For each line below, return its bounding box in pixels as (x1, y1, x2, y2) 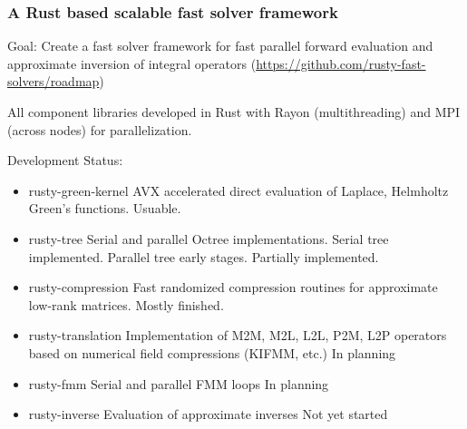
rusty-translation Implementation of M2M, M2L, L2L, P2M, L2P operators (28, 326, 447, 345)
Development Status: (7, 151, 123, 170)
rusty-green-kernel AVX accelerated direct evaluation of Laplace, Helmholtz (28, 180, 449, 200)
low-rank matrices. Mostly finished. (28, 295, 224, 314)
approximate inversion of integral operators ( (7, 54, 257, 73)
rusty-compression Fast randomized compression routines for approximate (28, 278, 438, 297)
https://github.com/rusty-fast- (256, 54, 426, 73)
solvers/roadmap (7, 72, 100, 91)
